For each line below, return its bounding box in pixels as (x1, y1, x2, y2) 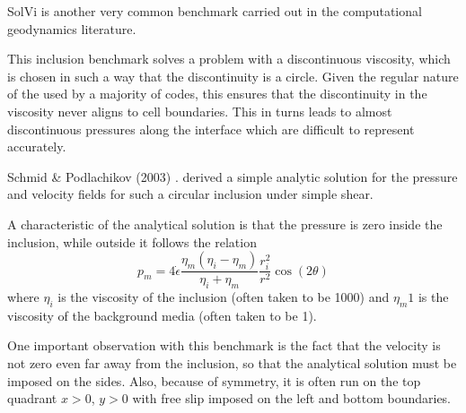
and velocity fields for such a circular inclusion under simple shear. (7, 185, 374, 203)
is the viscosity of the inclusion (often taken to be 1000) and (57, 287, 390, 305)
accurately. (7, 137, 66, 156)
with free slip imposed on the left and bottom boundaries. (132, 389, 451, 408)
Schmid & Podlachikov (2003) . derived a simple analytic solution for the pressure (7, 167, 458, 185)
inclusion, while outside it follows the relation (7, 232, 257, 251)
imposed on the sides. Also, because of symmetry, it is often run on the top (7, 371, 421, 390)
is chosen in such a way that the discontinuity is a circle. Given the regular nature (7, 66, 459, 85)
